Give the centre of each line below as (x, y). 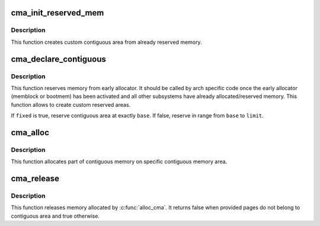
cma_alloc (30, 133)
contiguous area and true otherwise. (55, 216)
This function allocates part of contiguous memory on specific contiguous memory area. (119, 162)
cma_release (35, 179)
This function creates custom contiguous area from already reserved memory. (106, 42)
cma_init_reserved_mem (57, 13)
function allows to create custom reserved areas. (71, 104)
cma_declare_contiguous (58, 59)
